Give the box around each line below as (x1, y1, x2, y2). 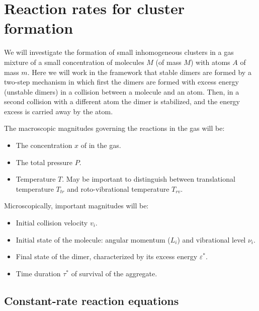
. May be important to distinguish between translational (62, 174, 235, 184)
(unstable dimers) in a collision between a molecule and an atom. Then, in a (4, 86, 239, 97)
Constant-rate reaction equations (4, 292, 179, 308)
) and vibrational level (177, 234, 246, 245)
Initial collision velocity (16, 217, 88, 228)
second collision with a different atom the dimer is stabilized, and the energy (4, 96, 240, 107)
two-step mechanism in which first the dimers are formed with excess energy (4, 76, 239, 87)
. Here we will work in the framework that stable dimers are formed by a (27, 66, 251, 77)
